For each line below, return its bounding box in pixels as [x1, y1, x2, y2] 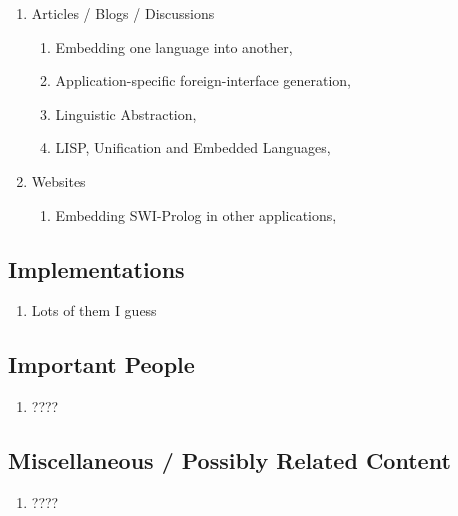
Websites [31, 170, 86, 191]
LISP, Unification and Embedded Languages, [55, 137, 331, 158]
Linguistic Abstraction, [55, 103, 197, 124]
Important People [8, 349, 195, 380]
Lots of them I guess [31, 300, 157, 321]
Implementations [8, 253, 185, 284]
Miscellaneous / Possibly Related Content [8, 445, 451, 476]
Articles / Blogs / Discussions [31, 3, 215, 23]
